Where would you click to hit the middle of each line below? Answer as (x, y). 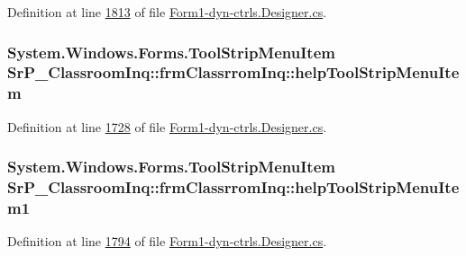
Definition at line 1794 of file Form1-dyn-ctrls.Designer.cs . (167, 241)
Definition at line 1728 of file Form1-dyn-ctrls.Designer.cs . (167, 126)
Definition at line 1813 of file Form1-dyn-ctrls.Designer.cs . (167, 12)
